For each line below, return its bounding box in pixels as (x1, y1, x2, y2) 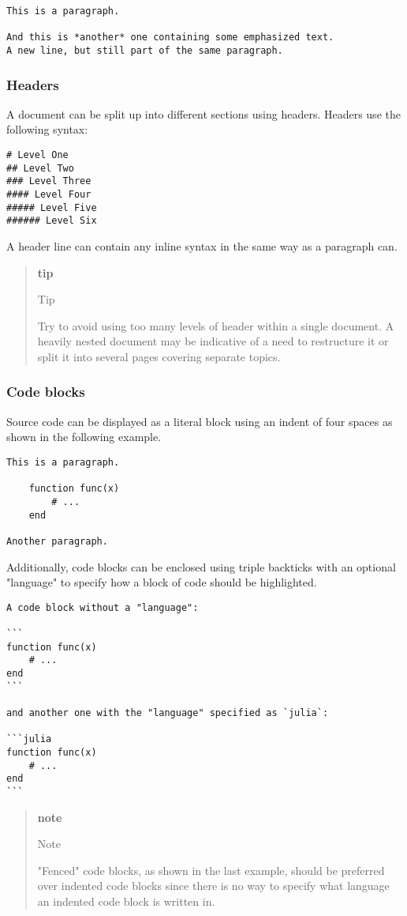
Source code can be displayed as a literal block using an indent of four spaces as (6, 413, 393, 429)
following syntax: (6, 121, 88, 138)
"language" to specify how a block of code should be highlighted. (6, 574, 317, 590)
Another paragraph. (6, 535, 108, 547)
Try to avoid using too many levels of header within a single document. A (37, 317, 394, 334)
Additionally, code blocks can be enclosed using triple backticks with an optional (6, 558, 396, 575)
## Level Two (6, 162, 74, 174)
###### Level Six (6, 215, 97, 227)
